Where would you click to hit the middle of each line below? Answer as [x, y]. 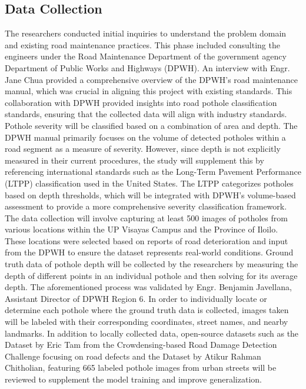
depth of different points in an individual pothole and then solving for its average [151, 275]
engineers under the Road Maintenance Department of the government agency [146, 56]
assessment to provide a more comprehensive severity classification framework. [146, 206]
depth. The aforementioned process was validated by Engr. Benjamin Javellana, [148, 287]
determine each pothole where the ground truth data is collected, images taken [147, 310]
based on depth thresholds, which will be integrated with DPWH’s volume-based [150, 194]
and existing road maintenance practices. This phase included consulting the [142, 44]
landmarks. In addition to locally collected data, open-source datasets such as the [152, 333]
